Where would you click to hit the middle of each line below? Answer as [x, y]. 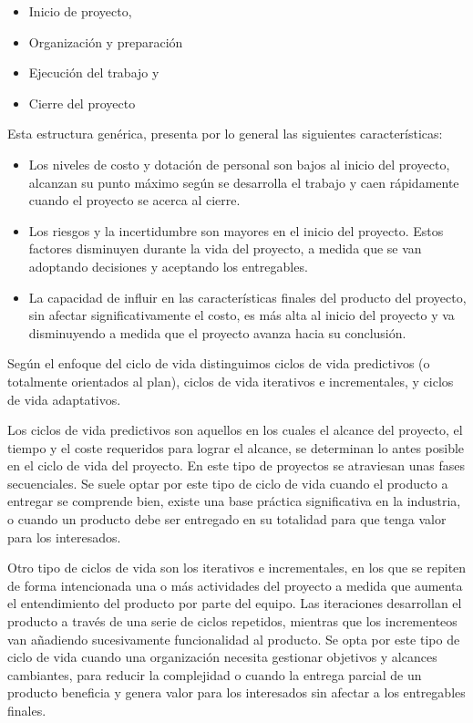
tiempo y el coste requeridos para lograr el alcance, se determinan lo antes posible [236, 447]
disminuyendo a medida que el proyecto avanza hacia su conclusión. [217, 332]
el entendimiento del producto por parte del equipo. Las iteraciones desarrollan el [235, 603]
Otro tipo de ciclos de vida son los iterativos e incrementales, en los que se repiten [237, 568]
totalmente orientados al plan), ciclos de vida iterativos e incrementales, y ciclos [231, 381]
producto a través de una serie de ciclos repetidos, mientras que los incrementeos [232, 621]
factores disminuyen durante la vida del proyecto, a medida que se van [225, 248]
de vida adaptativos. [64, 399]
